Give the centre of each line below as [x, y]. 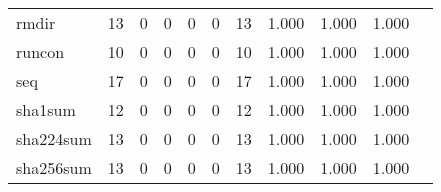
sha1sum [46, 109]
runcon [40, 51]
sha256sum [54, 167]
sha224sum [54, 138]
